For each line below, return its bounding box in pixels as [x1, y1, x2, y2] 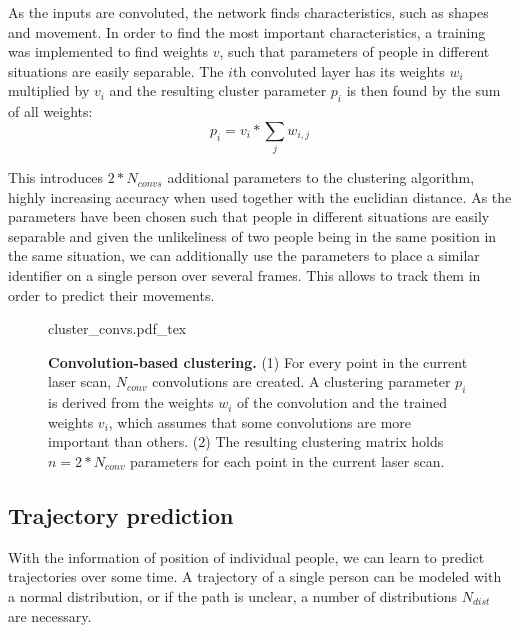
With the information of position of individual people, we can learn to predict [8, 546, 485, 567]
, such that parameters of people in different [219, 41, 490, 62]
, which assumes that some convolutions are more [108, 411, 412, 432]
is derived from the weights [48, 392, 214, 413]
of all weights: [8, 101, 93, 122]
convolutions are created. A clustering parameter [152, 371, 451, 392]
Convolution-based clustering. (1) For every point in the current [48, 351, 468, 372]
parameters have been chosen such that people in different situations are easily [8, 206, 490, 227]
